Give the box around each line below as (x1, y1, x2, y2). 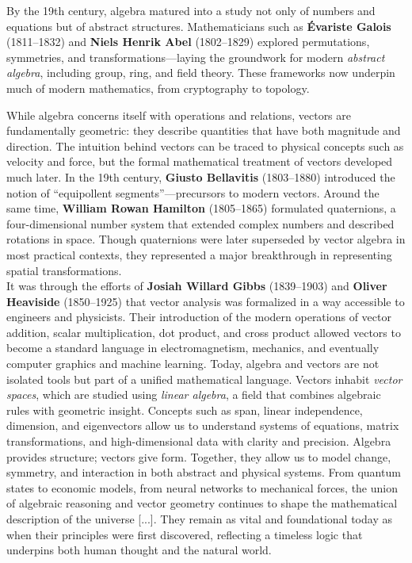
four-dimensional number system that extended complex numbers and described (6, 215, 395, 232)
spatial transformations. (6, 262, 122, 278)
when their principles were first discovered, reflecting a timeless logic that (6, 526, 363, 542)
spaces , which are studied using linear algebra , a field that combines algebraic (6, 386, 381, 403)
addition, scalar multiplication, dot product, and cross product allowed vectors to (6, 324, 401, 340)
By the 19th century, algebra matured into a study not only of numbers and (6, 2, 376, 18)
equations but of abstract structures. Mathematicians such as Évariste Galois (6, 17, 391, 34)
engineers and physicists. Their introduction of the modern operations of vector (6, 308, 391, 325)
